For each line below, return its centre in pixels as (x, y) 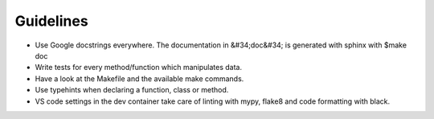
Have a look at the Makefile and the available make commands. (139, 78)
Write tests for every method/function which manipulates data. (139, 68)
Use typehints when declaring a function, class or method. (132, 90)
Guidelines (51, 21)
